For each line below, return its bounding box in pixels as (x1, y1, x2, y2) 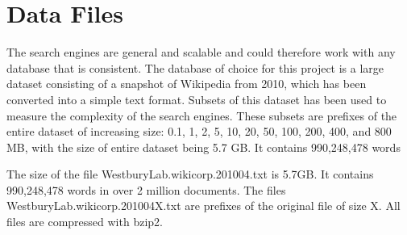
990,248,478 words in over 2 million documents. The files (6, 181, 286, 198)
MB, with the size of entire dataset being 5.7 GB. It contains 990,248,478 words (6, 138, 401, 155)
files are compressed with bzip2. (6, 213, 163, 230)
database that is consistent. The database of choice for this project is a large (6, 59, 384, 76)
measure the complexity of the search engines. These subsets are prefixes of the (6, 107, 397, 124)
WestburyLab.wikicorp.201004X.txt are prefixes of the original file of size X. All (6, 197, 401, 214)
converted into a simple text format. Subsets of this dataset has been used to (6, 90, 387, 107)
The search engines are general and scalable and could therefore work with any (6, 44, 396, 61)
